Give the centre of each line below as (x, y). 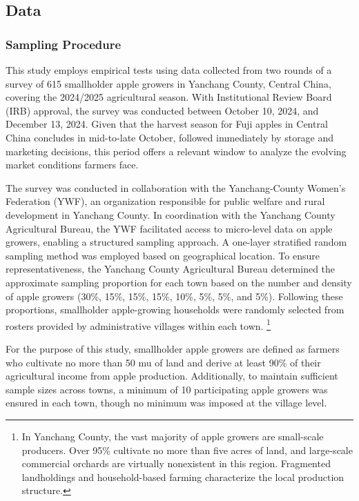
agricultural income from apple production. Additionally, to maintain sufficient (172, 376)
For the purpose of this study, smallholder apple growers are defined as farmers (173, 348)
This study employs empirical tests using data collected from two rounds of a (169, 70)
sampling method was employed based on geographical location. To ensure (163, 255)
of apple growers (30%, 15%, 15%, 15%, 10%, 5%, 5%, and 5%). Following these (174, 296)
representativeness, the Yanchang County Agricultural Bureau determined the (171, 269)
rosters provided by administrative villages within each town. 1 (138, 324)
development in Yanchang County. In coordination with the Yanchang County (171, 214)
